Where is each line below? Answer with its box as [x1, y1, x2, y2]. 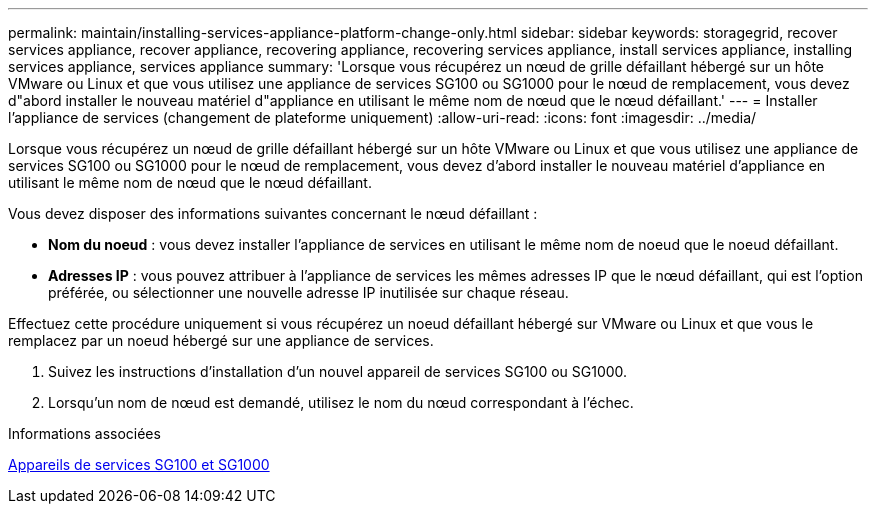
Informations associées [8, 425, 161, 442]
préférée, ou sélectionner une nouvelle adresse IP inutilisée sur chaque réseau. [48, 284, 569, 301]
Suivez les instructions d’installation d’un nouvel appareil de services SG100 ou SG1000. [48, 363, 628, 380]
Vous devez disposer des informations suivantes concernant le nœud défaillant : [8, 205, 538, 222]
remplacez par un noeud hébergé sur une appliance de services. [8, 332, 434, 349]
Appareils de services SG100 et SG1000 [8, 456, 270, 473]
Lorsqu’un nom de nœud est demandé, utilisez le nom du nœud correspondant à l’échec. [48, 394, 634, 411]
